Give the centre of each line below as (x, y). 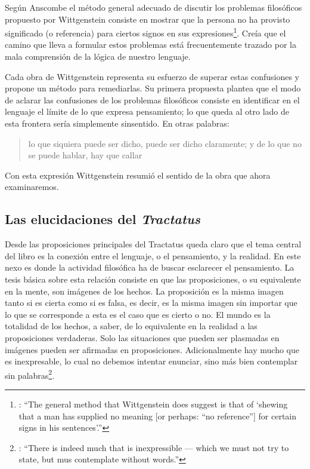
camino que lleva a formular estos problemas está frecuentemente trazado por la (151, 45)
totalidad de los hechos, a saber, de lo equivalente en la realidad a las (131, 326)
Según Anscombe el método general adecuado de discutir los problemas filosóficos (154, 7)
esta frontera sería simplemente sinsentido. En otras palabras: (117, 123)
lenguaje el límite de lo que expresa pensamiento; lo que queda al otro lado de (147, 111)
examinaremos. (32, 187)
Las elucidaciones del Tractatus (103, 219)
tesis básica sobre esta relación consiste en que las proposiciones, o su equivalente (153, 279)
